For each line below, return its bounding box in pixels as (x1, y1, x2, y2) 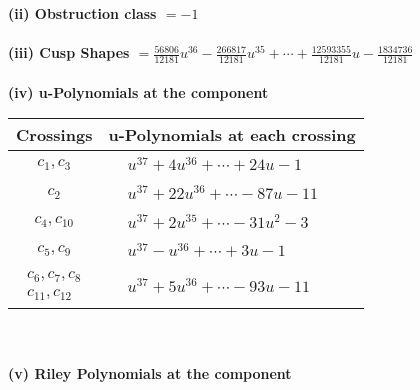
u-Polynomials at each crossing (108, 123, 356, 147)
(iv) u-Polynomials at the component (8, 81, 269, 102)
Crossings (16, 123, 93, 147)
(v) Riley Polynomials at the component (8, 362, 292, 383)
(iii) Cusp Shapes (8, 42, 130, 63)
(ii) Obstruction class (8, 3, 157, 23)
